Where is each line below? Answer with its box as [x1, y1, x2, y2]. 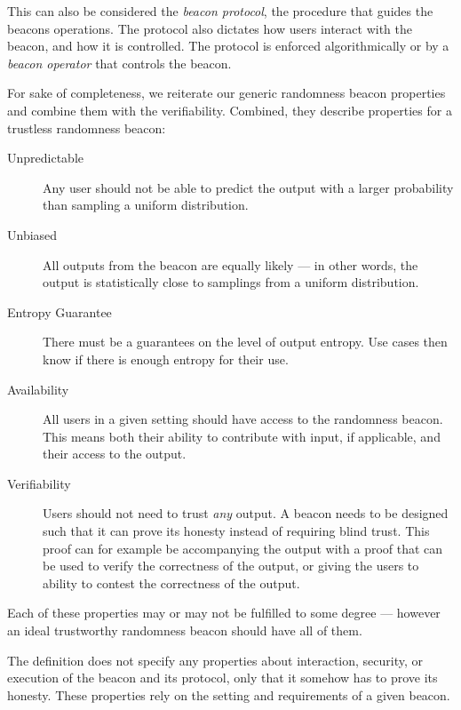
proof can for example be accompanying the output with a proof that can [43, 538, 443, 557]
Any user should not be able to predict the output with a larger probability [43, 178, 454, 196]
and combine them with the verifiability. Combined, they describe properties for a [7, 100, 452, 119]
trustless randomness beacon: [7, 118, 166, 137]
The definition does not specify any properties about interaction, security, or [7, 650, 423, 669]
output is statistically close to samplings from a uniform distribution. [43, 273, 419, 291]
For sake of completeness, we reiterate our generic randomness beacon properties [7, 84, 446, 102]
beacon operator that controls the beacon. [7, 53, 232, 72]
